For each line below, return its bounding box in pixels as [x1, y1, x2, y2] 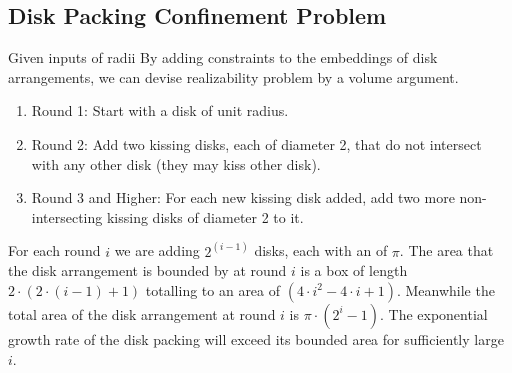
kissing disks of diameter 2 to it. [106, 206, 304, 227]
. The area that [399, 240, 494, 261]
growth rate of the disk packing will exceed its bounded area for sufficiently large [8, 328, 504, 349]
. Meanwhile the [396, 279, 495, 300]
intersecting [31, 206, 103, 227]
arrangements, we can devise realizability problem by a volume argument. [8, 66, 459, 87]
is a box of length [300, 260, 408, 281]
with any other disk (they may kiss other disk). [31, 153, 321, 174]
